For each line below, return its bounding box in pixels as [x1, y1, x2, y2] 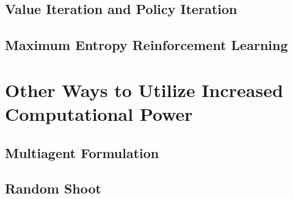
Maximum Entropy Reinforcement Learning [5, 35, 288, 54]
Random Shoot [5, 179, 101, 198]
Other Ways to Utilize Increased [5, 77, 283, 102]
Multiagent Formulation [5, 143, 159, 162]
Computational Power [5, 101, 193, 126]
